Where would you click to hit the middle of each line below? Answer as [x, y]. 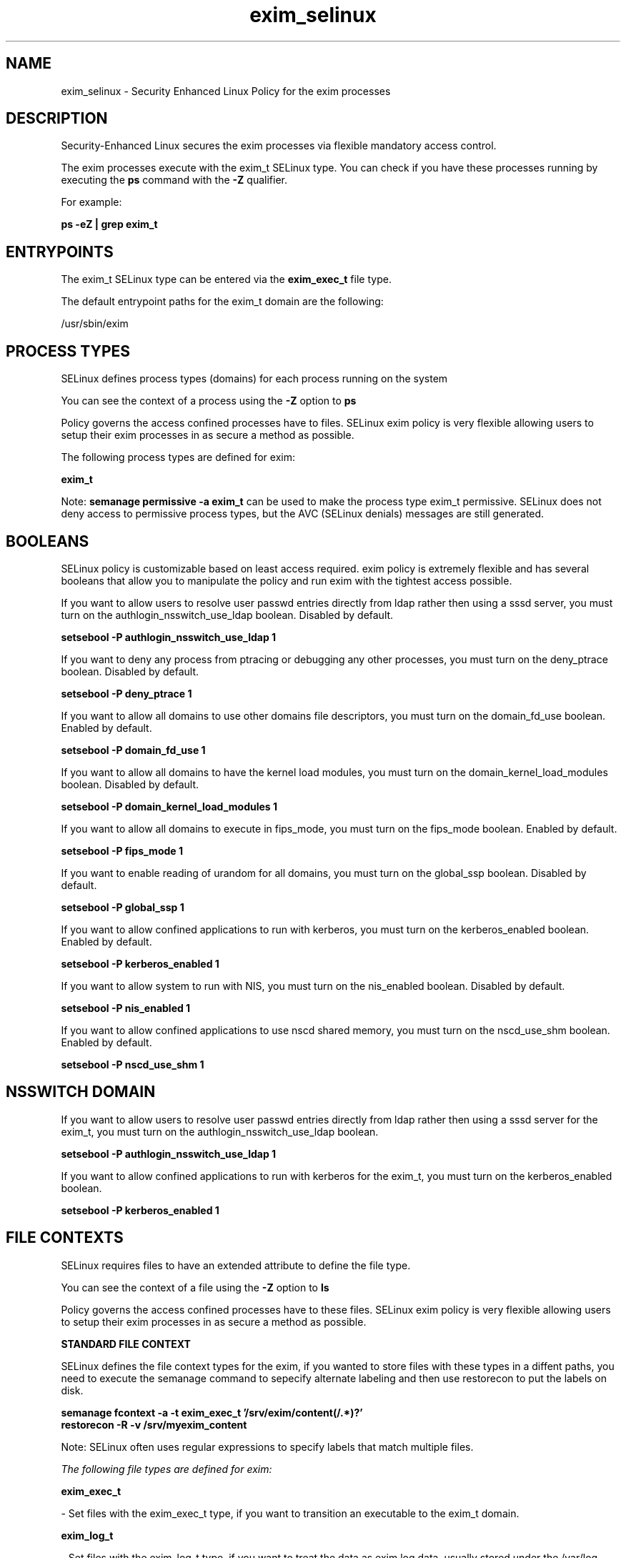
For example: [91, 202]
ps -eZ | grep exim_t [109, 224]
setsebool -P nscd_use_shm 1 [133, 1064]
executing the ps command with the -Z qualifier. [174, 180]
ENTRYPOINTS [60, 252]
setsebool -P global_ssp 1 [123, 907]
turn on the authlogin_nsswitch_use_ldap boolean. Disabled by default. [227, 615]
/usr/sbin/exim [95, 324]
